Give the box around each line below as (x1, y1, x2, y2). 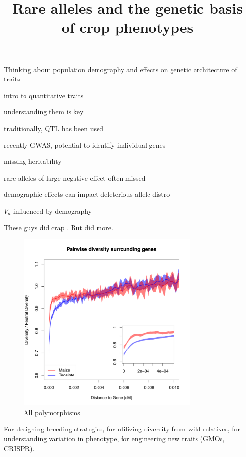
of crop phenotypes (61, 17, 194, 37)
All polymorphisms (24, 407, 80, 417)
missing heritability (4, 156, 62, 166)
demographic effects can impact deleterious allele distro (4, 189, 170, 199)
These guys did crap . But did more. (4, 222, 113, 232)
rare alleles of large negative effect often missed (4, 172, 146, 183)
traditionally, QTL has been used (4, 123, 104, 133)
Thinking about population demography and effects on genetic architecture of (4, 64, 237, 74)
